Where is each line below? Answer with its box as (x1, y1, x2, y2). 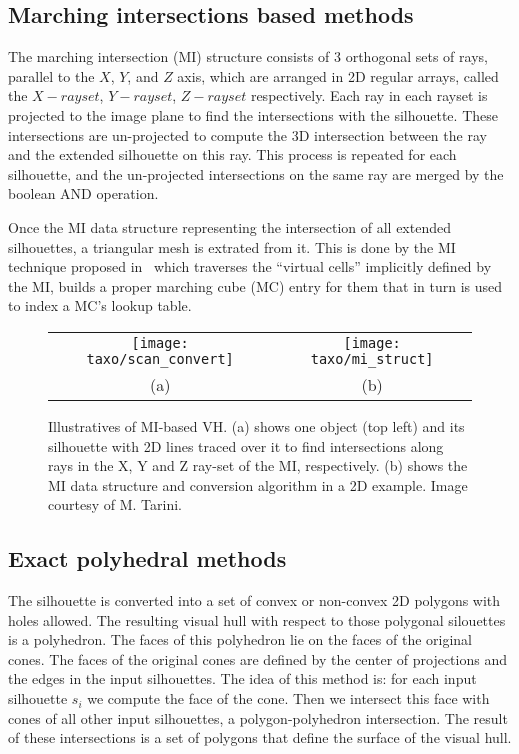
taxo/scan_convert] (86, 350, 234, 367)
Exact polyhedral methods (8, 543, 287, 574)
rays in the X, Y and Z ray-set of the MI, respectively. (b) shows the (48, 455, 468, 476)
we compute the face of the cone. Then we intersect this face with (87, 688, 490, 709)
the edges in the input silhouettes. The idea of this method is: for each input (8, 668, 477, 689)
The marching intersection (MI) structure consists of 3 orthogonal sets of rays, (8, 46, 488, 67)
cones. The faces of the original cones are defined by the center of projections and (8, 648, 507, 669)
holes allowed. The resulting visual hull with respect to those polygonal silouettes (8, 609, 506, 630)
